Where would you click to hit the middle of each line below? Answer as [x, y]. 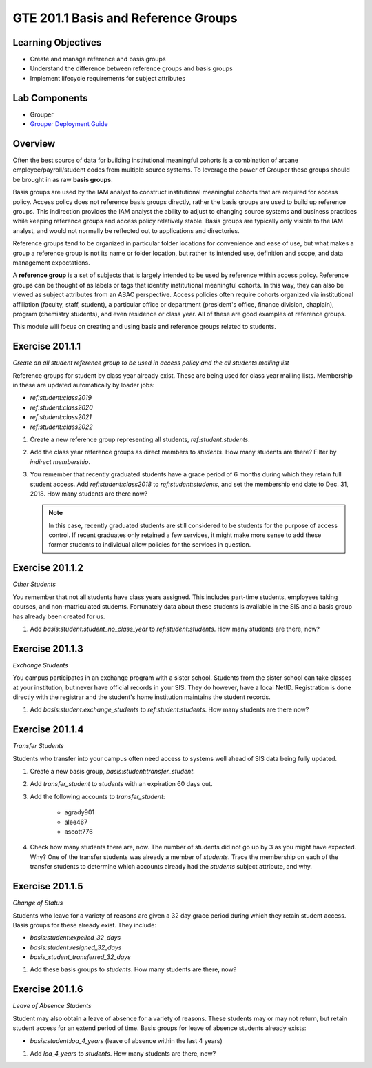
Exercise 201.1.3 [48, 648]
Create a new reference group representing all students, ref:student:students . [140, 439]
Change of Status [38, 903]
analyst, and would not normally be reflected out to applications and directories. [126, 230]
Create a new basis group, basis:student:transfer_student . [113, 772]
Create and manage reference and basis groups [98, 59]
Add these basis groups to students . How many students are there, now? [133, 969]
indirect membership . [60, 461]
